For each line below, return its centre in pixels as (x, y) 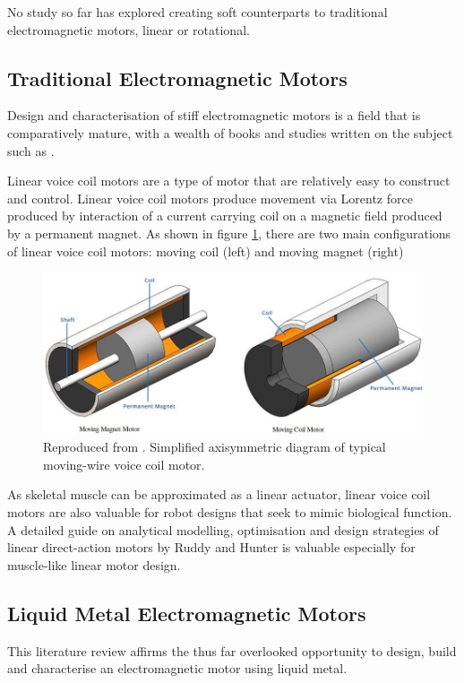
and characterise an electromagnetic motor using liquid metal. (177, 668)
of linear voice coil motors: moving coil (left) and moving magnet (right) (206, 251)
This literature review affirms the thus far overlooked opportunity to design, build (232, 650)
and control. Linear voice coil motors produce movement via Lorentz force (210, 198)
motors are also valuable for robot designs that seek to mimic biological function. (230, 512)
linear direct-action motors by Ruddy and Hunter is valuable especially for (211, 547)
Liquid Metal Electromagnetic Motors (187, 613)
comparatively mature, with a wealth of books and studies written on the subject (230, 132)
